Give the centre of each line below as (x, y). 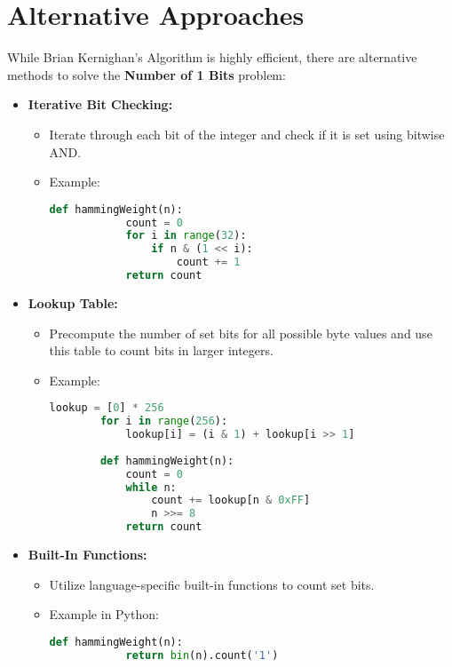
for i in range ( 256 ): (164, 421)
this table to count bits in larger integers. (161, 350)
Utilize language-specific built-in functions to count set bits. (212, 584)
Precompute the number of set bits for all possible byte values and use (241, 333)
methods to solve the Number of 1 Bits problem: (147, 74)
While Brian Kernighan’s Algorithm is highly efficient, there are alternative (212, 57)
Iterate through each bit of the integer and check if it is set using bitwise (247, 134)
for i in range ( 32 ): (186, 236)
